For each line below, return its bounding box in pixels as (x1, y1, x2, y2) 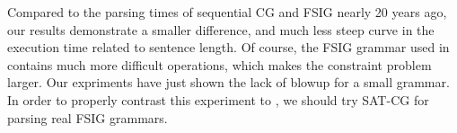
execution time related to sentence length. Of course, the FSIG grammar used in (7, 38, 450, 57)
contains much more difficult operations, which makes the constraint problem (7, 55, 432, 74)
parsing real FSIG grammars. (7, 108, 168, 127)
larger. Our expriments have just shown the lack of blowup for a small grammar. (7, 73, 450, 92)
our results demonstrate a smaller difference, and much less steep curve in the (7, 20, 435, 39)
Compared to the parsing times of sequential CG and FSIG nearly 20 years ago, (7, 3, 447, 21)
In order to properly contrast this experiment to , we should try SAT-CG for (7, 90, 429, 109)
